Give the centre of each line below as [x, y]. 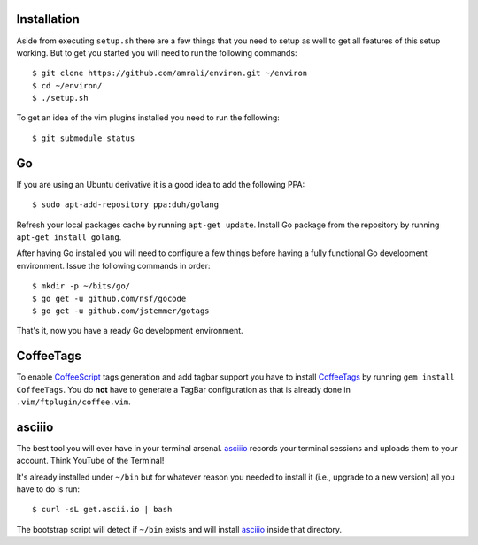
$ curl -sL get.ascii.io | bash [102, 510]
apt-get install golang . [69, 237]
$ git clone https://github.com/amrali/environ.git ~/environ [170, 73]
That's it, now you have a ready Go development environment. [130, 331]
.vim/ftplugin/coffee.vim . [74, 402]
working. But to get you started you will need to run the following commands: [157, 52]
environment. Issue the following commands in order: [114, 265]
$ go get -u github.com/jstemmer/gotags [121, 311]
